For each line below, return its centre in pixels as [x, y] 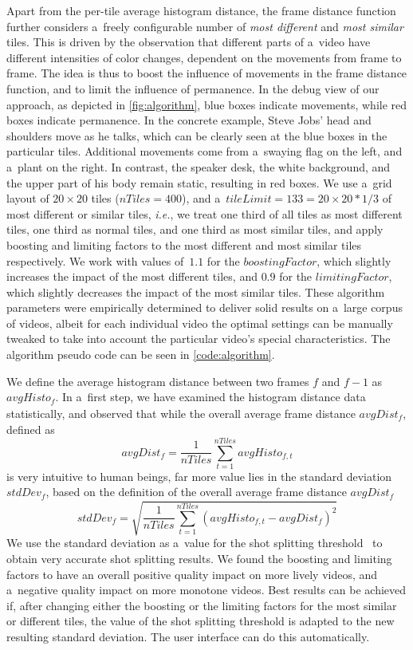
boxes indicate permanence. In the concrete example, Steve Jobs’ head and [189, 120]
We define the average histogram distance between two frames [158, 381]
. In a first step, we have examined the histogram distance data [210, 397]
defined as [31, 429]
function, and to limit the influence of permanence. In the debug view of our [193, 88]
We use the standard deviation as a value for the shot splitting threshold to [195, 543]
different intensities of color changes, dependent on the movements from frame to [204, 57]
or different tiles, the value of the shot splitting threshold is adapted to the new [201, 621]
